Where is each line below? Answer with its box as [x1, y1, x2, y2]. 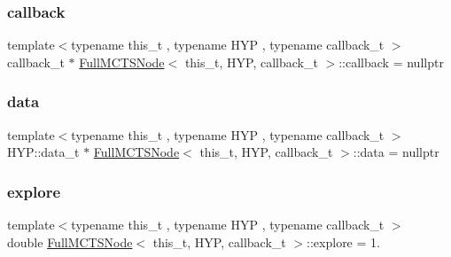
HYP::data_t [7, 143, 80, 161]
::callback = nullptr [338, 52, 444, 71]
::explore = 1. [307, 232, 380, 251]
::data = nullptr [353, 143, 439, 161]
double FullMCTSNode [7, 232, 133, 251]
